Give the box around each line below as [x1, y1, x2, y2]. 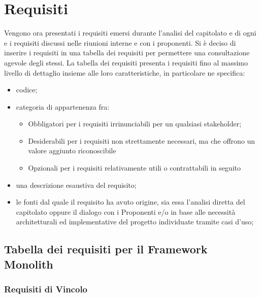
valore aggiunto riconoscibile [28, 145, 116, 156]
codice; [16, 84, 38, 95]
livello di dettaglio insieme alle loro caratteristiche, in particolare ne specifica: [4, 67, 245, 78]
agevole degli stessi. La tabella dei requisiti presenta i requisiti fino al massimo [4, 57, 248, 68]
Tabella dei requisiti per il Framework [4, 241, 208, 257]
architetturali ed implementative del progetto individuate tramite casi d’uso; [16, 216, 254, 227]
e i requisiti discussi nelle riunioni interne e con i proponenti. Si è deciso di [4, 37, 236, 48]
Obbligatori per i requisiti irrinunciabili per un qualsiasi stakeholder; [28, 118, 242, 129]
